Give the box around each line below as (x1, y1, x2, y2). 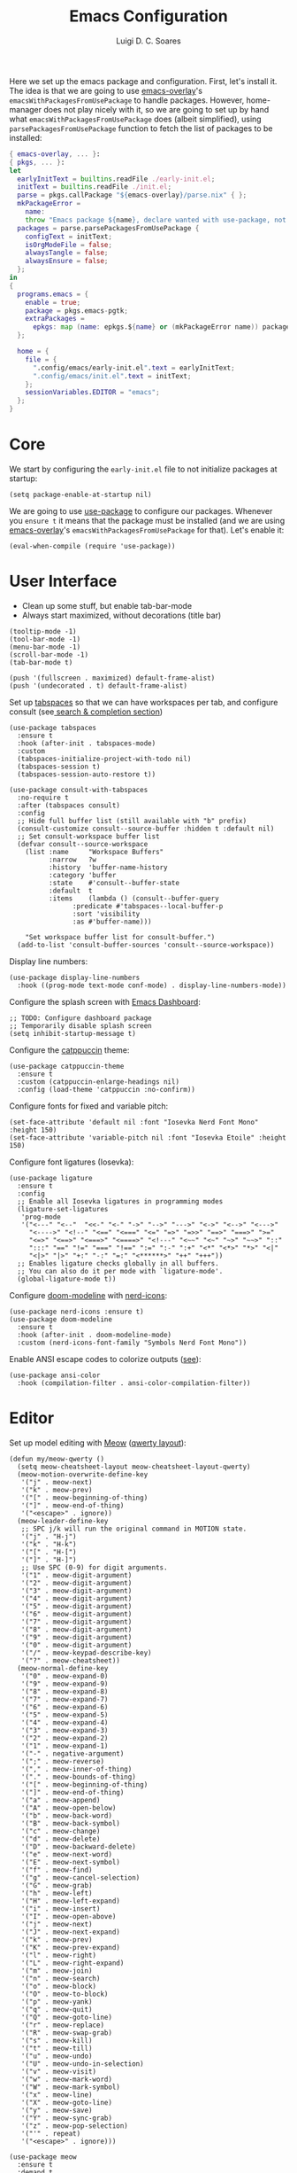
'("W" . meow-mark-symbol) (20, 2083, 121, 2091)
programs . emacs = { (17, 290, 89, 299)
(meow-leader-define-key (17, 1516, 109, 1525)
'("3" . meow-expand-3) (20, 1725, 109, 1734)
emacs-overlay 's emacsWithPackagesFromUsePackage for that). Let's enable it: (9, 525, 285, 535)
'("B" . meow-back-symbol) (20, 1819, 121, 1827)
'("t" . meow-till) (20, 2044, 93, 2052)
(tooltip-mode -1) (9, 627, 77, 635)
